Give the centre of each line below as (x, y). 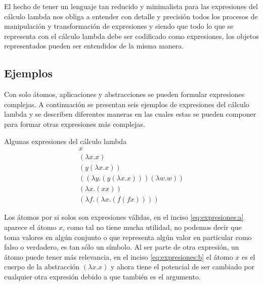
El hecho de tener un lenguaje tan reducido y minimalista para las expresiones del (131, 6)
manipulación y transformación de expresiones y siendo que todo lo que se (119, 26)
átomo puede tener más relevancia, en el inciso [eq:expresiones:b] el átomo (119, 256)
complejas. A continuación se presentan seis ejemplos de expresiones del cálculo (127, 104)
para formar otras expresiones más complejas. (75, 124)
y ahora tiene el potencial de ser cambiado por (183, 267)
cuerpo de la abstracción (42, 267)
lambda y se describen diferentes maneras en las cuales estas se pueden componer (130, 114)
